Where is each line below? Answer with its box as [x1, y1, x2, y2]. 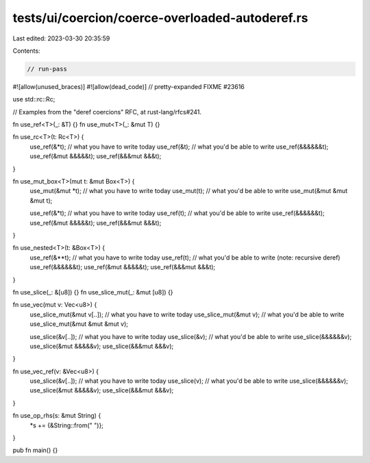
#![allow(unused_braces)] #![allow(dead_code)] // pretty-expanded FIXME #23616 [12, 82, 245, 90]
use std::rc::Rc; [12, 95, 56, 103]
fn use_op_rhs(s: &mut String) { [12, 412, 101, 420]
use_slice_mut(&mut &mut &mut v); [29, 320, 129, 328]
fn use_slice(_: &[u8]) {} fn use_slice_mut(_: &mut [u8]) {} [12, 288, 174, 296]
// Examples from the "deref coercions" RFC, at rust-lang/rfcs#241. [12, 108, 202, 116]
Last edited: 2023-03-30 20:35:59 [12, 34, 110, 42]
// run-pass [27, 65, 68, 73]
